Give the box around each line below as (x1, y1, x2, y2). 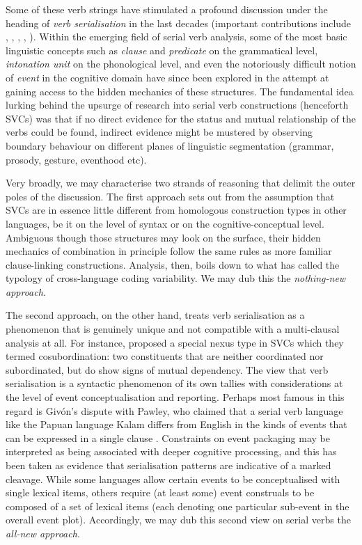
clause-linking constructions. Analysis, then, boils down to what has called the (6, 257, 340, 271)
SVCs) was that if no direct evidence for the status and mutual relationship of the (6, 111, 356, 125)
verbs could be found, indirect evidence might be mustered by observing (6, 125, 313, 139)
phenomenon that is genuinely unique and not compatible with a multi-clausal (6, 322, 340, 336)
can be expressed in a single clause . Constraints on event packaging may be (6, 430, 331, 445)
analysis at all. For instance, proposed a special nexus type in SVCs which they (6, 335, 344, 349)
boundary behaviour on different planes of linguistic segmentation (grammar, (6, 138, 334, 152)
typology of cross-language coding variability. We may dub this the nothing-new (6, 271, 346, 285)
